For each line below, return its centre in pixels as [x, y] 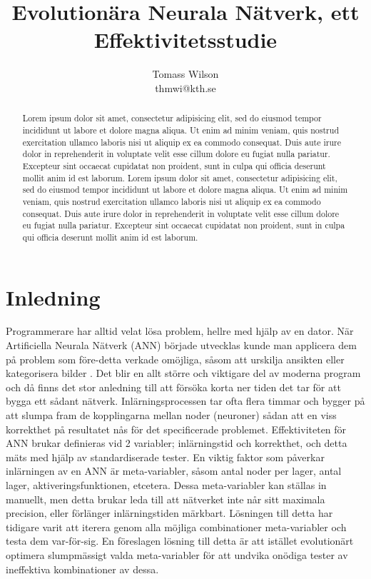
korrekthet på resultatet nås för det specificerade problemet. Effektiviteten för [176, 429]
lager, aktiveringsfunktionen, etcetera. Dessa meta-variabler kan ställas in [166, 484]
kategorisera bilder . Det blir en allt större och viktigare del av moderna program [183, 373]
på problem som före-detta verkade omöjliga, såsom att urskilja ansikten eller [175, 359]
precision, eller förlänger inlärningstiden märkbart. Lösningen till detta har [169, 513]
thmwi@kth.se [185, 87]
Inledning [53, 297]
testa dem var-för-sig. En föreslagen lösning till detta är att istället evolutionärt [180, 541]
